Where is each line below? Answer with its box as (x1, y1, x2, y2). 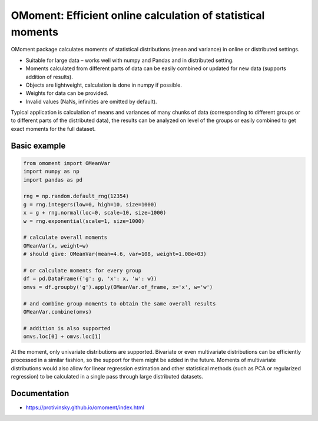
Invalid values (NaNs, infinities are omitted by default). (25, 98, 157, 105)
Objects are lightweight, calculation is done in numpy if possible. (25, 81, 183, 88)
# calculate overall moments (23, 234, 108, 241)
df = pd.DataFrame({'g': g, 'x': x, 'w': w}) (23, 275, 157, 282)
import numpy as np (23, 168, 79, 175)
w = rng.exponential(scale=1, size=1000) (23, 218, 145, 224)
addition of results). (25, 73, 73, 80)
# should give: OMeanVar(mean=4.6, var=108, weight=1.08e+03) (23, 251, 207, 258)
